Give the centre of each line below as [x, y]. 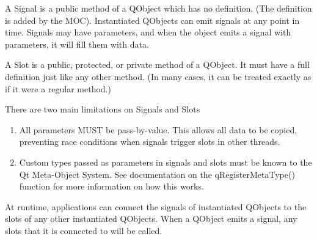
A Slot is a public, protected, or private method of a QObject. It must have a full [157, 64]
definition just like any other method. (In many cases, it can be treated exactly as [158, 76]
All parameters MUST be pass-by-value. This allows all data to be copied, [158, 129]
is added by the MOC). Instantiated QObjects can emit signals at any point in [152, 20]
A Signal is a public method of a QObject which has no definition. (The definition [158, 8]
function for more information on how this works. [111, 186]
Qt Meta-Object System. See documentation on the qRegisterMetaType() [157, 174]
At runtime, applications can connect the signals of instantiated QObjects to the [156, 206]
